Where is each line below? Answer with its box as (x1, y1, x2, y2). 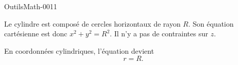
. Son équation (188, 18, 234, 29)
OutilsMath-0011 (4, 1, 57, 11)
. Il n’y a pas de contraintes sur (110, 28, 208, 39)
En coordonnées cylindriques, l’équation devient (4, 45, 154, 56)
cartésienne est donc (4, 28, 68, 39)
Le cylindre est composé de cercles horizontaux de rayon (4, 18, 181, 29)
